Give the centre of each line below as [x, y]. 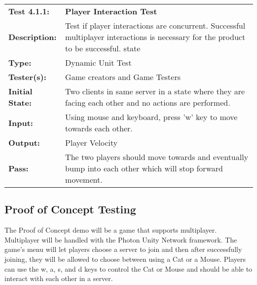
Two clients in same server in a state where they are [155, 91]
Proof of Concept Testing [70, 209]
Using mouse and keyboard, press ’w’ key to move [151, 117]
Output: [24, 142]
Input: [21, 122]
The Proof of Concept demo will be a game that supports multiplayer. [111, 230]
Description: [33, 37]
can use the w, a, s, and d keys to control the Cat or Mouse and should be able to [128, 268]
